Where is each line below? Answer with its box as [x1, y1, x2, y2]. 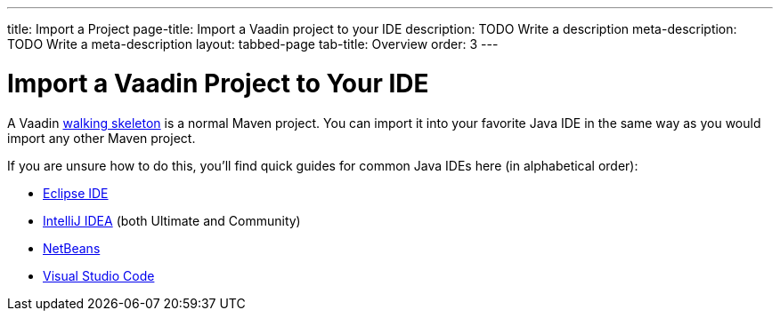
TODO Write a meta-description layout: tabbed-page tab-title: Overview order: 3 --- [7, 36, 499, 52]
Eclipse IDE [43, 185, 109, 201]
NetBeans [43, 240, 101, 256]
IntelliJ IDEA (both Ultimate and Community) [43, 212, 301, 228]
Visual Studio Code [43, 267, 155, 283]
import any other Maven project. [7, 130, 196, 146]
